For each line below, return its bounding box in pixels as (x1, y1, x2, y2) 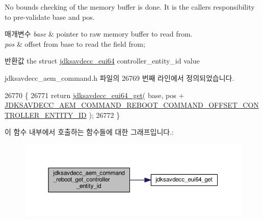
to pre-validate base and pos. (5, 11, 95, 22)
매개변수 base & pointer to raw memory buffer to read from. (5, 28, 193, 39)
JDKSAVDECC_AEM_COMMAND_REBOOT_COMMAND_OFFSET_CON (5, 100, 259, 110)
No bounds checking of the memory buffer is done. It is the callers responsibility (5, 2, 255, 12)
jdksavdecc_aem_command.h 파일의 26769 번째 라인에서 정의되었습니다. (5, 72, 234, 83)
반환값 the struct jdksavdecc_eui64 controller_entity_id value (5, 55, 200, 66)
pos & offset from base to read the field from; (5, 38, 145, 49)
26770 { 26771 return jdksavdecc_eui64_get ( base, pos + (5, 89, 185, 100)
